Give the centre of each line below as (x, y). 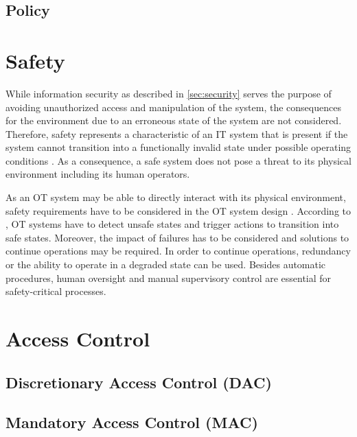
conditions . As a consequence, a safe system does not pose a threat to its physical (178, 160)
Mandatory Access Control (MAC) (132, 422)
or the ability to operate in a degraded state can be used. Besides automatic (166, 264)
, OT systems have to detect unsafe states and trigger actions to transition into (172, 224)
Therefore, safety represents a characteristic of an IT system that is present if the (177, 133)
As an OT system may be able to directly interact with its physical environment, (176, 197)
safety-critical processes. (56, 291)
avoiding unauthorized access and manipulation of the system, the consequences (173, 107)
